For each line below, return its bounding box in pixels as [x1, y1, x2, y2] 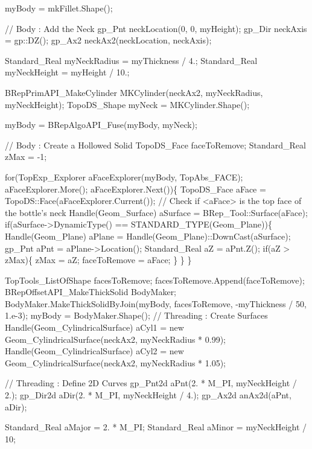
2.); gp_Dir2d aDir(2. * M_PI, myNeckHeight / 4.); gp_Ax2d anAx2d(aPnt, [5, 389, 291, 401]
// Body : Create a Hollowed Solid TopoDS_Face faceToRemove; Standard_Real [5, 138, 306, 151]
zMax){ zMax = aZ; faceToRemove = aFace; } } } [5, 253, 192, 266]
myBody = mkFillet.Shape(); [5, 2, 113, 14]
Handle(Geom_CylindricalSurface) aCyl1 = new [5, 321, 184, 334]
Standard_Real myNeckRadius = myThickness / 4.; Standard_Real [5, 54, 258, 66]
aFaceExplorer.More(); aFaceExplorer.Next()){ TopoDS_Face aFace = [5, 182, 266, 195]
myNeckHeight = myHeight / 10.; [5, 66, 130, 78]
